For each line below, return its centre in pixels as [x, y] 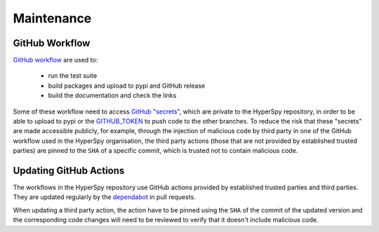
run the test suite [73, 76]
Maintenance [52, 18]
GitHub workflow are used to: [55, 60]
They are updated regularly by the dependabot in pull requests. [104, 197]
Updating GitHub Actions [69, 171]
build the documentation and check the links [112, 95]
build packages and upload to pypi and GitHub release [127, 86]
